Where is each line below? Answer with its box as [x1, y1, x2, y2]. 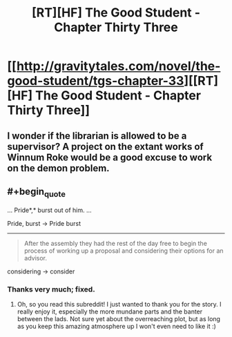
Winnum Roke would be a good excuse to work [7, 151, 213, 163]
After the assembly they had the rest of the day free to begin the [23, 239, 207, 247]
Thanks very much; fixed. [7, 285, 95, 294]
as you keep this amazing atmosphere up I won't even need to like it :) [17, 322, 216, 330]
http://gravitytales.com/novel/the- [16, 59, 221, 74]
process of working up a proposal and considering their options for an [23, 247, 224, 255]
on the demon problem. [7, 162, 110, 174]
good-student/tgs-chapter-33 [7, 73, 184, 89]
